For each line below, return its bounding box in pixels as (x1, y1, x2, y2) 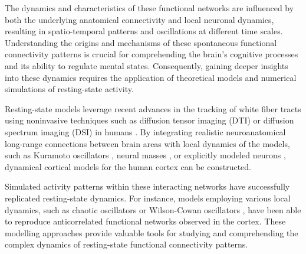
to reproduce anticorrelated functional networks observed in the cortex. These (5, 215, 286, 227)
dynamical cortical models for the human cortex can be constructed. (5, 160, 251, 172)
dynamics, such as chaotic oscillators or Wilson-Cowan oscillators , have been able (5, 203, 301, 216)
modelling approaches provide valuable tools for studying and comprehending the (5, 226, 298, 239)
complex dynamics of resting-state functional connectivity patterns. (5, 238, 248, 250)
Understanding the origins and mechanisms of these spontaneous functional (5, 36, 277, 48)
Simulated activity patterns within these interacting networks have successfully (5, 180, 290, 193)
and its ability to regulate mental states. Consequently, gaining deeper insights (5, 59, 288, 71)
